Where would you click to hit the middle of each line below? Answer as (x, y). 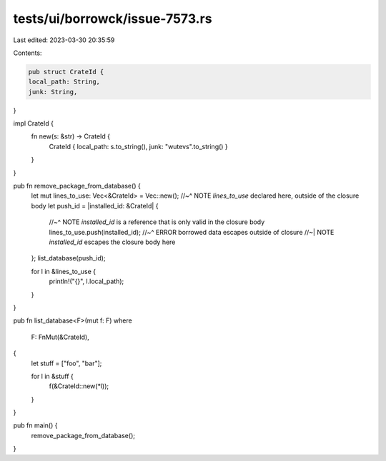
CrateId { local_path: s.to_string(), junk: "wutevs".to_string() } (138, 146)
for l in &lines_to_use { (64, 271)
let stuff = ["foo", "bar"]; (66, 363)
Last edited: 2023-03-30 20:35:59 (64, 40)
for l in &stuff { (53, 376)
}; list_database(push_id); (69, 258)
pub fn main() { (35, 425)
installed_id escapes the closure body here (112, 242)
